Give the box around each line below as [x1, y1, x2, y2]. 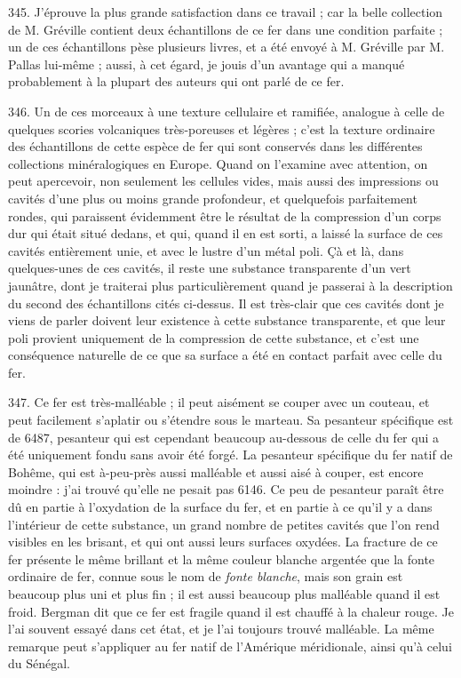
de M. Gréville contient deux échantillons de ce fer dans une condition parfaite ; [8, 20, 443, 38]
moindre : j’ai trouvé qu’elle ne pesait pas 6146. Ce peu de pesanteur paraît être [8, 480, 444, 499]
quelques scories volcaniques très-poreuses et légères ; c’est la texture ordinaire [8, 119, 435, 138]
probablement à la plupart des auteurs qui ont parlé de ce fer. [8, 72, 345, 91]
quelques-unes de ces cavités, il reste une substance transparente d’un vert [8, 259, 411, 277]
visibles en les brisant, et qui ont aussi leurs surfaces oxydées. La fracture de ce [8, 532, 438, 551]
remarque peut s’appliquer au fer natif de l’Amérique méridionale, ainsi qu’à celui [8, 636, 452, 655]
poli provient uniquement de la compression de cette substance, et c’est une [8, 328, 419, 347]
